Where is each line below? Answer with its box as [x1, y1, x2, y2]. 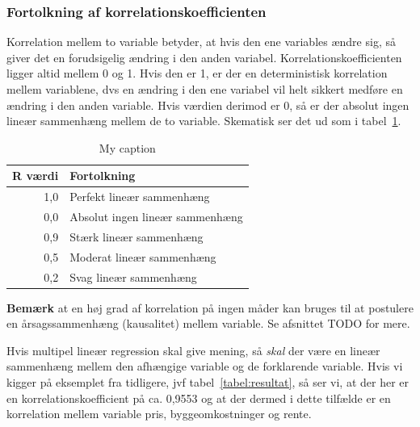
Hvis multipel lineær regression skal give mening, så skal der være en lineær [6, 341, 380, 358]
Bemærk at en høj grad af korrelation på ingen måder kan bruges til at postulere [6, 299, 414, 316]
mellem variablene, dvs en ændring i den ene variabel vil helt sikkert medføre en [6, 81, 403, 97]
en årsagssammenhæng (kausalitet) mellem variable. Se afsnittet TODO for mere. [6, 315, 410, 332]
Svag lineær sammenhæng [69, 268, 197, 285]
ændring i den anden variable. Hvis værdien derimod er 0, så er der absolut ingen [6, 96, 409, 113]
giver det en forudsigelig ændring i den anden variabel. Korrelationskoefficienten [6, 48, 402, 65]
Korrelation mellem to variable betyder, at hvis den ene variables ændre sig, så [6, 33, 396, 50]
